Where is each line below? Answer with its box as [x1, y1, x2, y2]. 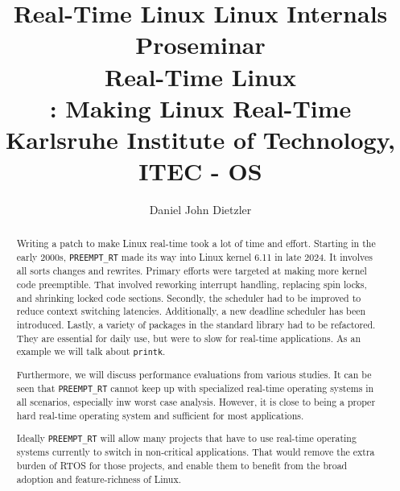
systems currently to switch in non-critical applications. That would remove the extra [16, 445, 375, 459]
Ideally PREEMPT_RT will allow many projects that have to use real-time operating [16, 431, 357, 445]
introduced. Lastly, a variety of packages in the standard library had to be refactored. [16, 317, 376, 331]
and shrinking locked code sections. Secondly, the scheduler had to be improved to [16, 291, 361, 304]
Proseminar [135, 28, 266, 61]
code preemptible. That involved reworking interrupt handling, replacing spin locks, [16, 277, 367, 291]
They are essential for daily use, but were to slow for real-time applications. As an [16, 331, 361, 345]
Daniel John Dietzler [149, 201, 252, 218]
